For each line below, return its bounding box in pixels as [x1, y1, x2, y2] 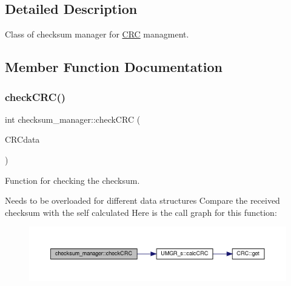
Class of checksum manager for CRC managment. [5, 28, 189, 41]
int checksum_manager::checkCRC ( [5, 112, 141, 125]
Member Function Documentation [5, 57, 223, 76]
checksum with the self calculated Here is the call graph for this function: [5, 206, 277, 218]
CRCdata [5, 133, 40, 146]
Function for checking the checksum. [5, 174, 140, 186]
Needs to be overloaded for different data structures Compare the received [5, 194, 280, 207]
